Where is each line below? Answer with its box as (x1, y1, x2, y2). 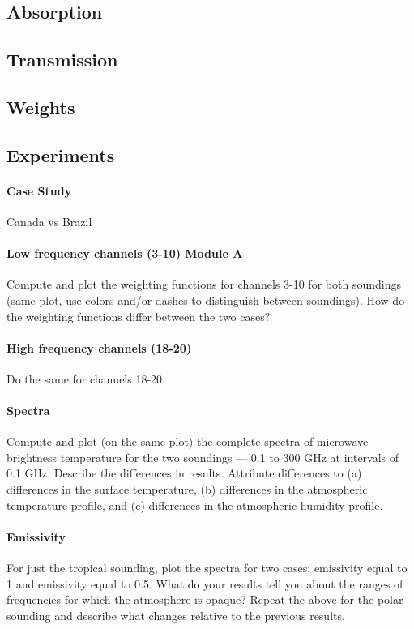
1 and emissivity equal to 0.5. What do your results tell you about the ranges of (6, 575, 403, 592)
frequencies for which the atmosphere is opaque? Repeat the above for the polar (6, 591, 403, 608)
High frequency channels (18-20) (6, 339, 192, 356)
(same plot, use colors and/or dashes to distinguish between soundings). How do (6, 291, 405, 308)
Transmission (6, 47, 118, 72)
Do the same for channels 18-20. (6, 370, 165, 387)
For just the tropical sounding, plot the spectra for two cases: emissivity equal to (6, 559, 408, 576)
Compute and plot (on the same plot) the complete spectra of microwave (6, 433, 369, 450)
